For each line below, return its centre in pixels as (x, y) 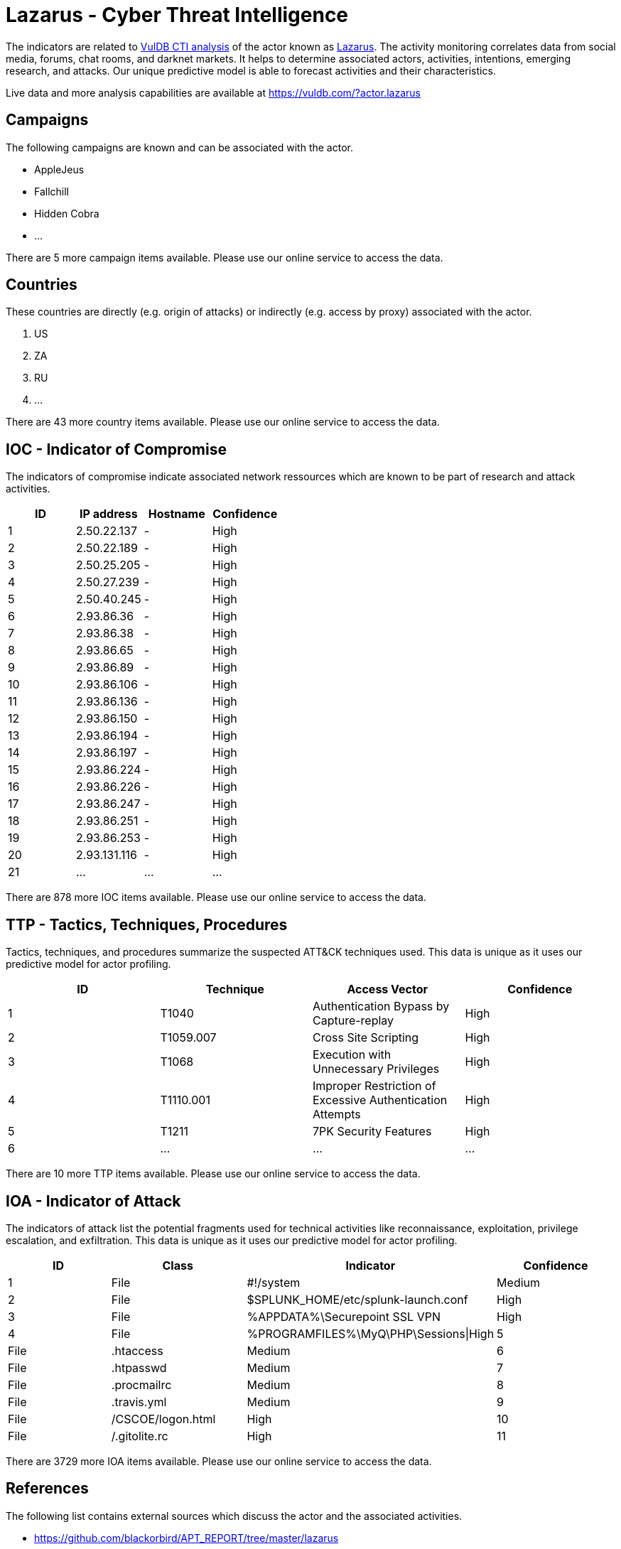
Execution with (352, 1055)
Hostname (177, 514)
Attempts (337, 1114)
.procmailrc (141, 1385)
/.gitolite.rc (140, 1436)
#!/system (274, 1282)
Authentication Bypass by (381, 1006)
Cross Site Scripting (366, 1038)
